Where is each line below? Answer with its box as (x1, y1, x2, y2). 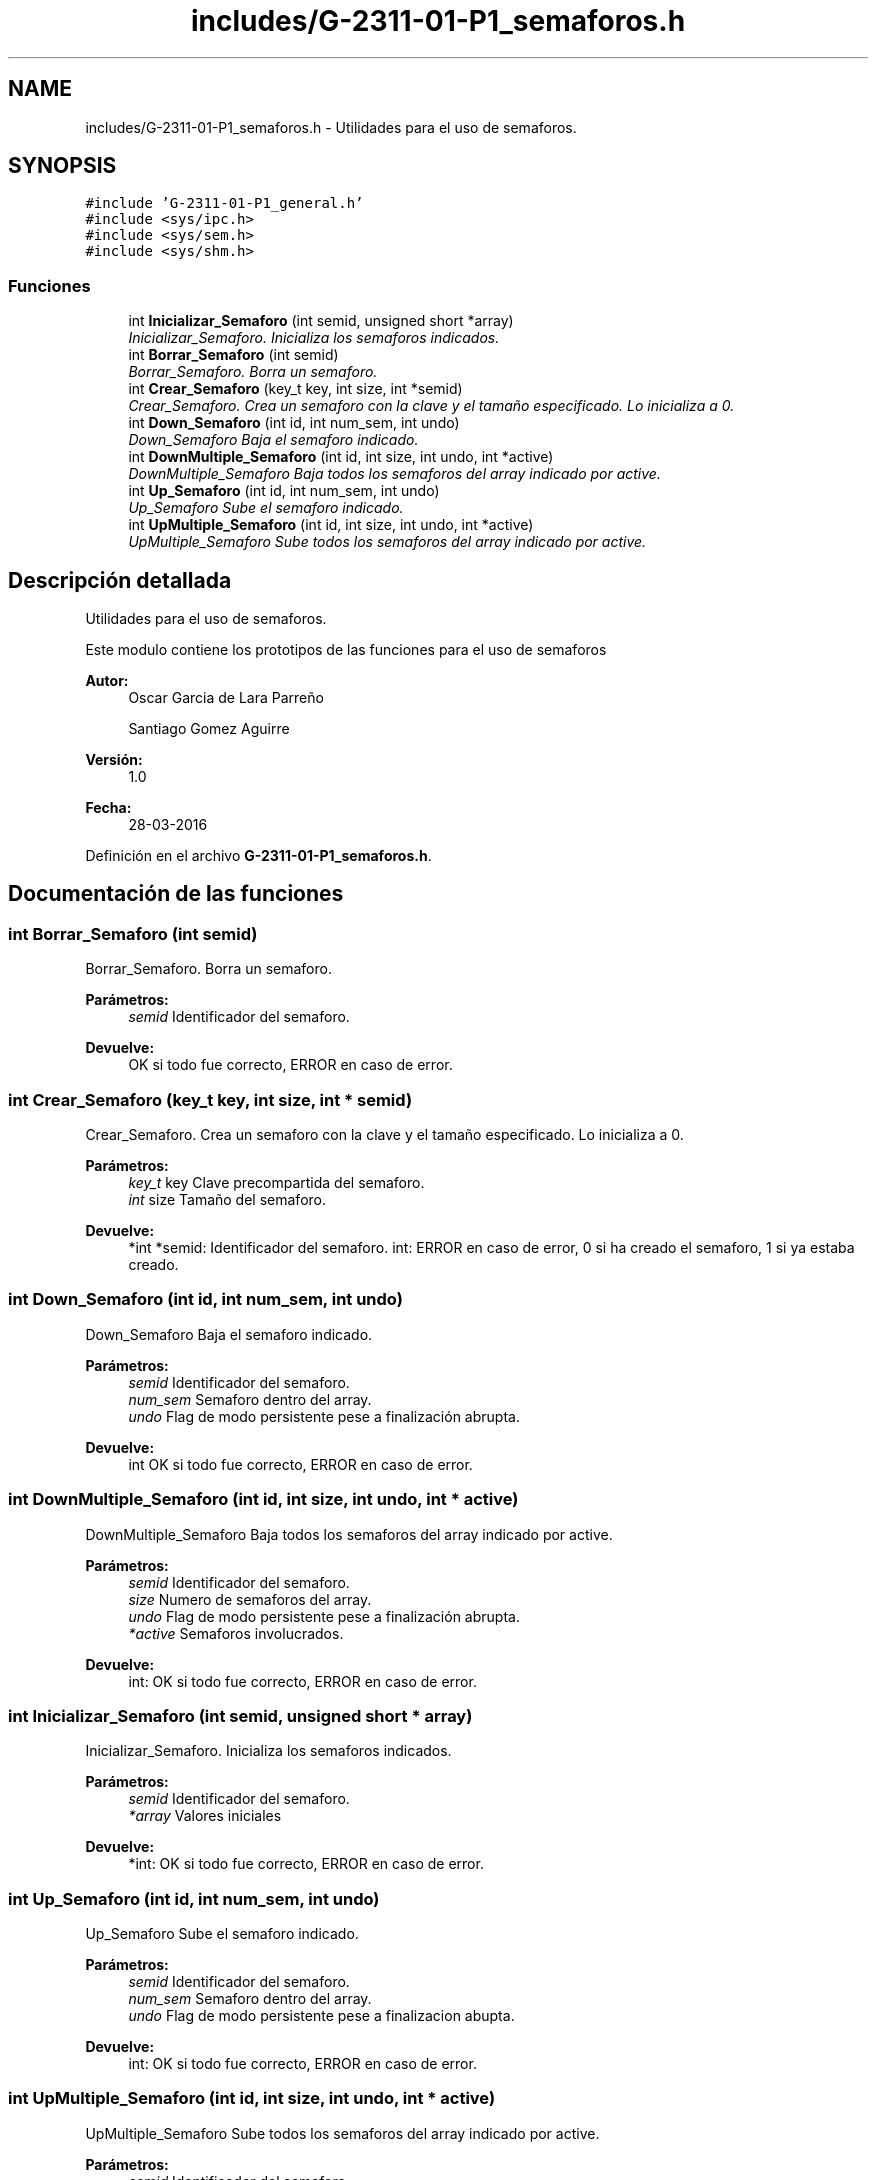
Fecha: (85, 799, 132, 817)
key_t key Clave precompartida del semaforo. (128, 1174, 425, 1191)
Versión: (85, 751, 143, 769)
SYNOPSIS (8, 153, 117, 179)
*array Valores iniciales (128, 1807, 282, 1825)
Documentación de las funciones (8, 881, 344, 907)
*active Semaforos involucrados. (128, 1624, 344, 1642)
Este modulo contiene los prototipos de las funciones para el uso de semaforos (85, 641, 607, 659)
